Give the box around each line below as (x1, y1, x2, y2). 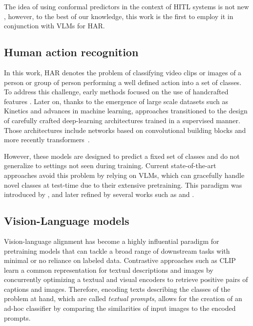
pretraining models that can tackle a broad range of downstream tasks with (4, 245, 230, 256)
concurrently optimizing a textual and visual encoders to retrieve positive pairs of (4, 274, 248, 284)
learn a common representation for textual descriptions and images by (4, 264, 213, 275)
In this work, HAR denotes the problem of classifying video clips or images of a (4, 67, 242, 77)
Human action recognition (4, 44, 139, 60)
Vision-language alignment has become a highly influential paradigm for (4, 236, 219, 246)
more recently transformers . (4, 134, 90, 145)
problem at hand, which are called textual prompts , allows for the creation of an (4, 293, 242, 304)
